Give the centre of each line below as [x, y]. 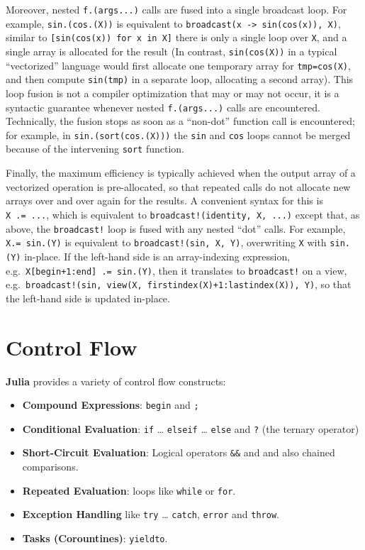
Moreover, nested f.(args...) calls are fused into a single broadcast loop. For [176, 9]
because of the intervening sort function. [95, 149]
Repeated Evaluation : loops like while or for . [129, 490]
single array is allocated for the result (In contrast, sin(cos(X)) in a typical [172, 51]
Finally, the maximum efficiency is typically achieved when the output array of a [181, 173]
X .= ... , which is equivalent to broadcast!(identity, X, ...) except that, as [183, 214]
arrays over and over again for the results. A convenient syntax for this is [164, 200]
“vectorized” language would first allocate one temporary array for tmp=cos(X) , [178, 65]
